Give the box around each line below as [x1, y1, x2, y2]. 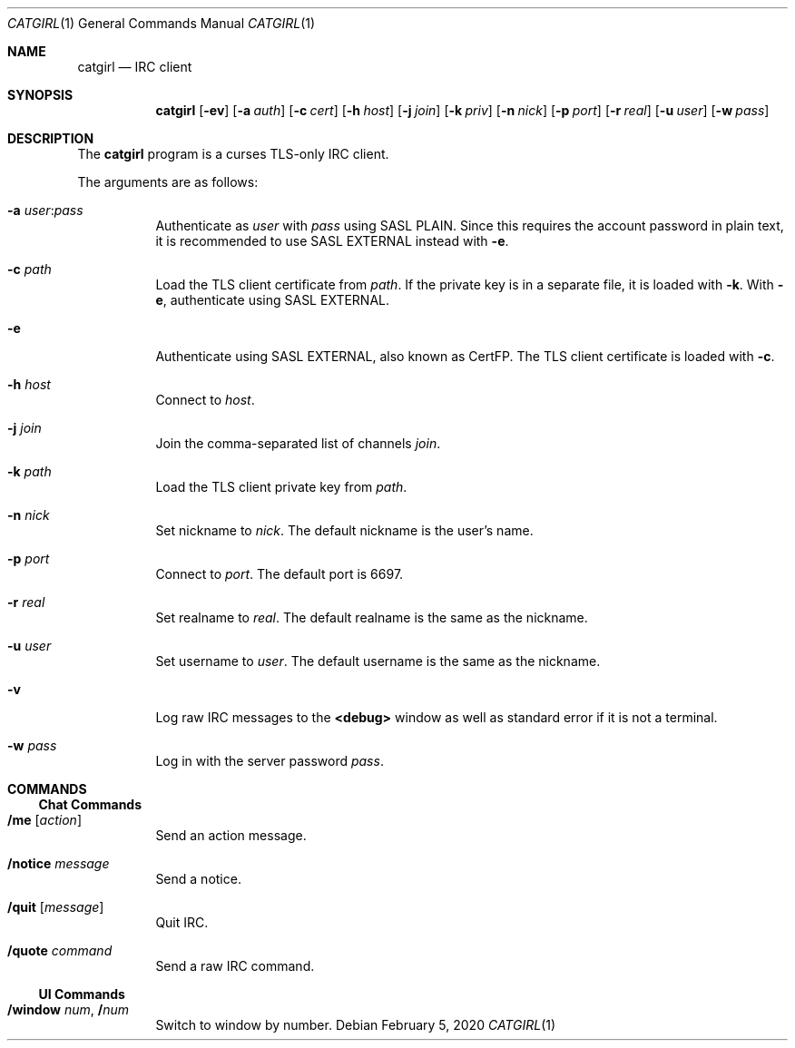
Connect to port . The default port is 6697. [155, 566, 404, 582]
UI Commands [38, 986, 125, 1002]
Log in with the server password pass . [155, 753, 384, 769]
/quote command [7, 943, 113, 958]
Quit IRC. [155, 915, 209, 930]
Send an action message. [155, 828, 307, 843]
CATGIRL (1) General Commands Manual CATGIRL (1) [7, 15, 316, 31]
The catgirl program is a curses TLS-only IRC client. [77, 146, 389, 162]
